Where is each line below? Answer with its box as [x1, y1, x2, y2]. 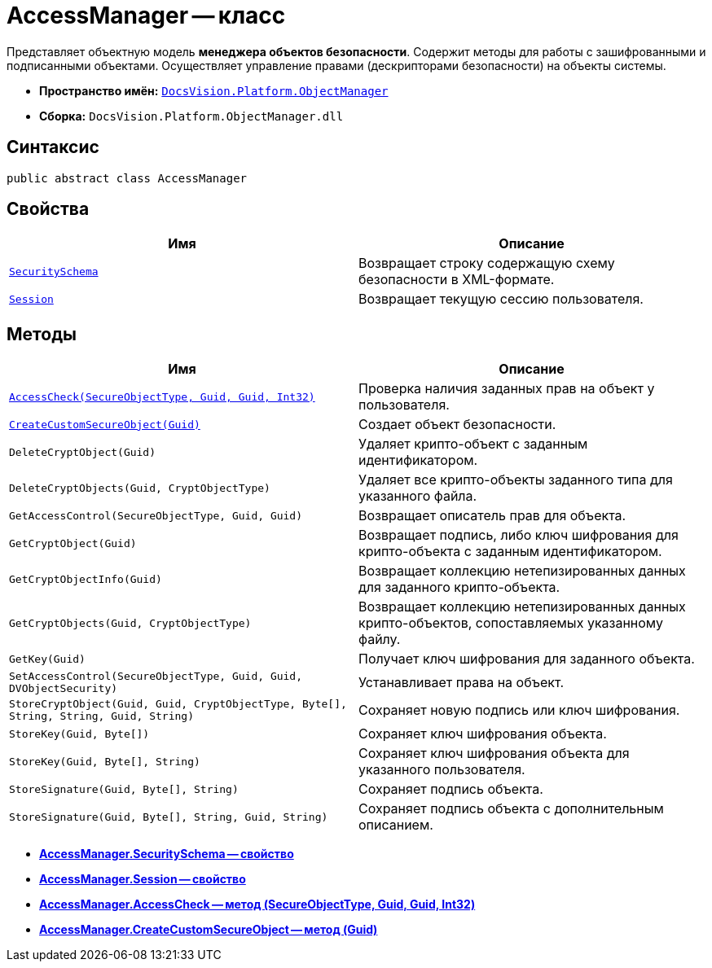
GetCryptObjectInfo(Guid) [9, 572, 162, 585]
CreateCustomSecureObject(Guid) [9, 418, 200, 431]
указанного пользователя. [358, 761, 525, 778]
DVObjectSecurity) [9, 682, 118, 695]
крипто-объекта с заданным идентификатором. [358, 543, 662, 560]
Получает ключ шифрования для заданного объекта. [358, 650, 695, 668]
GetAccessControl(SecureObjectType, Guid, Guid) [9, 509, 303, 522]
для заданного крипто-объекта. [358, 579, 560, 596]
